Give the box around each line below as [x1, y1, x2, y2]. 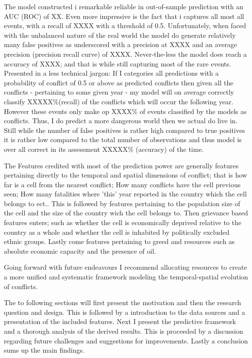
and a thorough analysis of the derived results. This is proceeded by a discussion [4, 326, 243, 336]
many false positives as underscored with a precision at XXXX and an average [4, 39, 237, 49]
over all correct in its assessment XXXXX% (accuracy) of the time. [4, 144, 204, 154]
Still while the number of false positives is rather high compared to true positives [4, 125, 245, 135]
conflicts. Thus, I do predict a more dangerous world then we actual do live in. [4, 115, 238, 126]
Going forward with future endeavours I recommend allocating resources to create [4, 262, 247, 272]
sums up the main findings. [4, 345, 84, 355]
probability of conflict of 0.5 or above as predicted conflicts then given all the [4, 77, 234, 87]
